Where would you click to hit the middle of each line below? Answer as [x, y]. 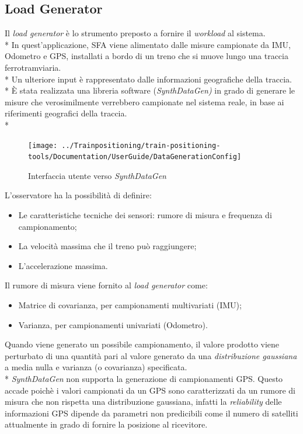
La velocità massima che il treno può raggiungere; [107, 246]
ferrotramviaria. [33, 67]
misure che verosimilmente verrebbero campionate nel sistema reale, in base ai [144, 101]
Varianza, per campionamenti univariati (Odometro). [113, 324]
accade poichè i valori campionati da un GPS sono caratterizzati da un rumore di [150, 390]
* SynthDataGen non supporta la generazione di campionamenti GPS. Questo [144, 378]
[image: [43, 145]
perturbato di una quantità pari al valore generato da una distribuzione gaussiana [151, 355]
